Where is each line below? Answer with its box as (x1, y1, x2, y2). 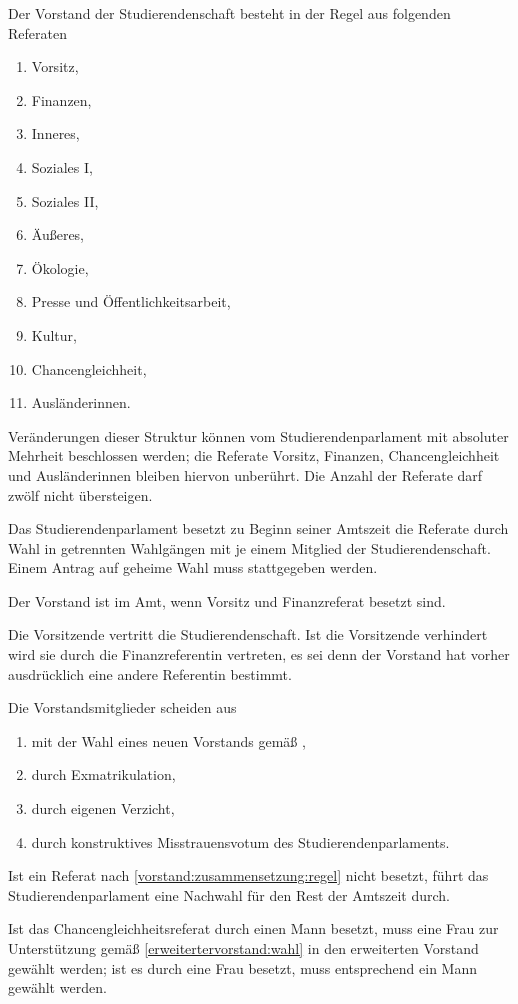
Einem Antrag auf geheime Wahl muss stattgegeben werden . (8, 557, 378, 578)
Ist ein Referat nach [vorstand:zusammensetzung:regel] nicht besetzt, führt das (8, 865, 489, 886)
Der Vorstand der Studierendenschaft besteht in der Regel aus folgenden (8, 3, 451, 23)
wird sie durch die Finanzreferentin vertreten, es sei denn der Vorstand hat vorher (8, 644, 510, 665)
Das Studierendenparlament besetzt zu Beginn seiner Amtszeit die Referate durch (8, 518, 509, 539)
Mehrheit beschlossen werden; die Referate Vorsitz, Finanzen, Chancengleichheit (8, 445, 500, 466)
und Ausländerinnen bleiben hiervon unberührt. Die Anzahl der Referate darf (8, 464, 483, 485)
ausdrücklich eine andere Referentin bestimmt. (8, 663, 292, 684)
